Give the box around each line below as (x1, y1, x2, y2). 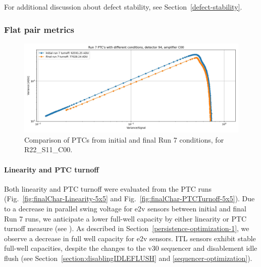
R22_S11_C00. (24, 144, 73, 155)
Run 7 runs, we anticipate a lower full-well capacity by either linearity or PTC (4, 213, 247, 224)
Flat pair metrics (4, 23, 74, 35)
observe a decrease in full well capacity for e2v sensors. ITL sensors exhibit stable (4, 233, 256, 243)
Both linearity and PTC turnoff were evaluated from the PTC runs (4, 183, 212, 194)
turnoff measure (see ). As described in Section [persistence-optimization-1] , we (4, 223, 249, 234)
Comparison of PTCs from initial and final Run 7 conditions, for (24, 134, 224, 145)
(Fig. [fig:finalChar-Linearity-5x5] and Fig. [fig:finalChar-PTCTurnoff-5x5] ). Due (4, 193, 255, 204)
